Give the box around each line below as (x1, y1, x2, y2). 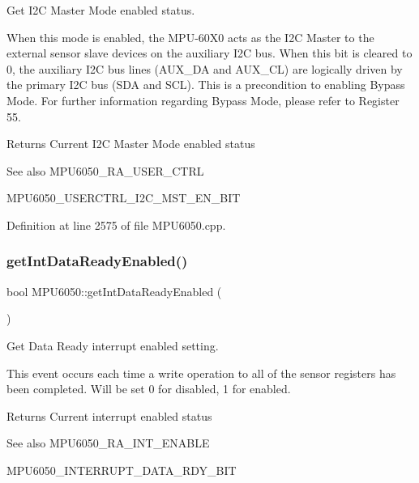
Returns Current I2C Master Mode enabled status (6, 135, 255, 152)
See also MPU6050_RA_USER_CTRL (6, 162, 204, 179)
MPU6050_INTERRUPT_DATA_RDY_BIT (6, 461, 237, 478)
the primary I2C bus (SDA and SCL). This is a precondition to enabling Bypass (6, 76, 405, 93)
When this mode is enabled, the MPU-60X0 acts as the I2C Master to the (6, 28, 374, 45)
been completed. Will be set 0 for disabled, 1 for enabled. (6, 380, 291, 397)
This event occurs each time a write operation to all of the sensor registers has (6, 364, 396, 381)
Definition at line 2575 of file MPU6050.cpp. (6, 216, 226, 233)
